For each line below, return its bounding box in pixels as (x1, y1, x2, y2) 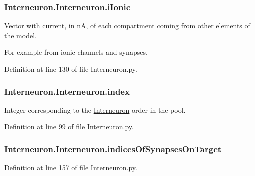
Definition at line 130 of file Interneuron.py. (4, 64, 137, 74)
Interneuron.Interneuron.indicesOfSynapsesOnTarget (4, 142, 222, 155)
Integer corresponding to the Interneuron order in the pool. (4, 104, 186, 115)
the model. (4, 30, 37, 40)
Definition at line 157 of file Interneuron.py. (4, 162, 137, 173)
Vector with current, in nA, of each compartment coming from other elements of (4, 20, 250, 31)
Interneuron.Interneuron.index (4, 85, 130, 97)
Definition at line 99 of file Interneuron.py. (4, 121, 134, 132)
